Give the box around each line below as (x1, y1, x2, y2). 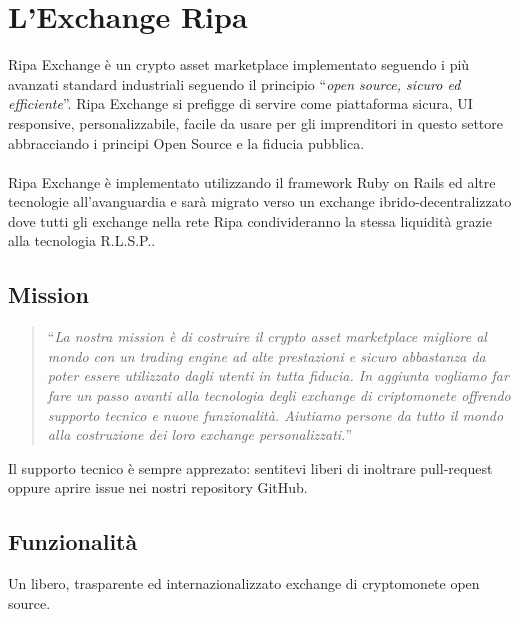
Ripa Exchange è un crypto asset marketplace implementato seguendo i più (8, 54, 470, 75)
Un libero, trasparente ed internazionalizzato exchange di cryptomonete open (8, 573, 480, 594)
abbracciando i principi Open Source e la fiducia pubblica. (8, 132, 365, 153)
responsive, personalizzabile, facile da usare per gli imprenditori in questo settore (8, 112, 504, 133)
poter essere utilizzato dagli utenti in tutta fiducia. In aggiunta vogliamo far (47, 365, 509, 386)
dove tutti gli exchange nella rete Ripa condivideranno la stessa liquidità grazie (8, 210, 492, 231)
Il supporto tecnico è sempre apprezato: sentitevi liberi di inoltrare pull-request (8, 457, 493, 478)
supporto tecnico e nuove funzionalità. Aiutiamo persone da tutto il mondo (47, 404, 504, 425)
